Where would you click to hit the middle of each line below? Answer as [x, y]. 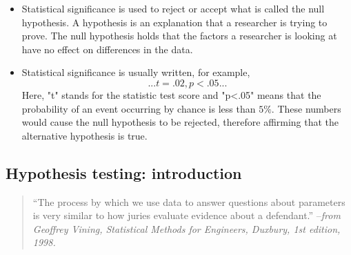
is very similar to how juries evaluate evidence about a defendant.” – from [187, 215]
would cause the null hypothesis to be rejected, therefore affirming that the [180, 122]
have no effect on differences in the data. [107, 49]
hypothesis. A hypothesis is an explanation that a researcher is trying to [174, 22]
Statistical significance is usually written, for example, [136, 72]
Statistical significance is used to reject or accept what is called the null [173, 8]
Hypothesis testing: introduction [124, 172]
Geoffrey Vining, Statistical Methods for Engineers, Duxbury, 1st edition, [187, 228]
